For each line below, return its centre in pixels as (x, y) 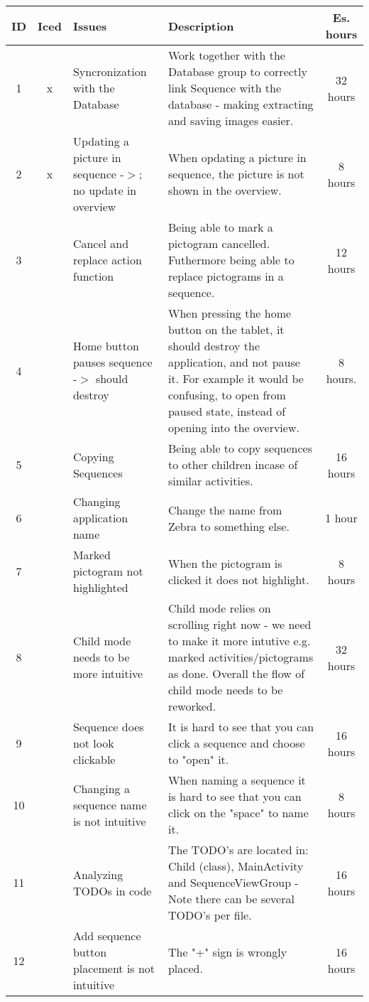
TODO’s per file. (210, 915)
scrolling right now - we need (239, 624)
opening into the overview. (233, 427)
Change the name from (225, 510)
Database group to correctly (237, 71)
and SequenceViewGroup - (233, 882)
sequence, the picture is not (236, 174)
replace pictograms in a (226, 276)
